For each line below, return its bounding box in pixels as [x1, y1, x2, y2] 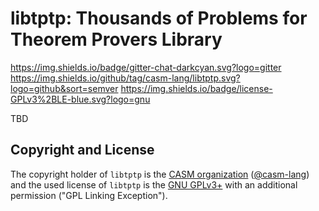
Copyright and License [10, 142, 155, 159]
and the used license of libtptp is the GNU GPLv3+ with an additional [10, 178, 298, 191]
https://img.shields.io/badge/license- [120, 82, 273, 94]
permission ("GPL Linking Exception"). [10, 189, 168, 201]
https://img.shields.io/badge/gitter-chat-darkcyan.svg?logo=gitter [10, 61, 282, 73]
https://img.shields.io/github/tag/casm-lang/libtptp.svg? [10, 72, 241, 84]
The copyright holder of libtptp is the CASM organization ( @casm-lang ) [10, 168, 310, 180]
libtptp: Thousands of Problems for [10, 7, 308, 30]
